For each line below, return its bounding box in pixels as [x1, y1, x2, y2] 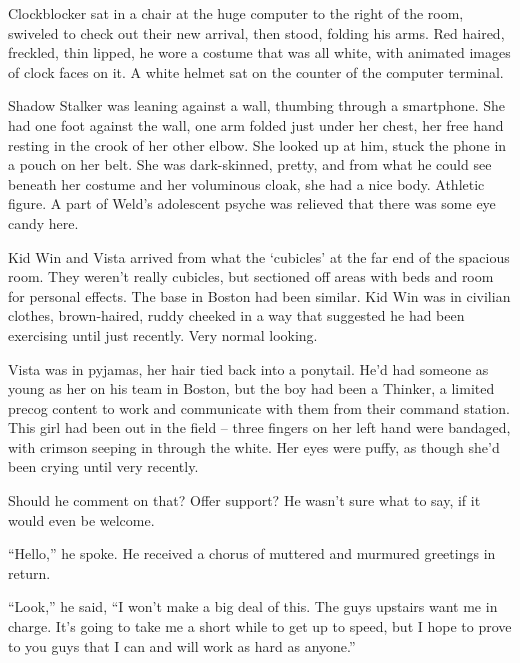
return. [8, 562, 51, 583]
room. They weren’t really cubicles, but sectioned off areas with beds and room [8, 266, 494, 287]
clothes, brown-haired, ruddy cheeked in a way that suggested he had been [8, 305, 465, 326]
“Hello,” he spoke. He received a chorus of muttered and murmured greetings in [8, 543, 496, 564]
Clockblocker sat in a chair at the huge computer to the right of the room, [8, 3, 464, 23]
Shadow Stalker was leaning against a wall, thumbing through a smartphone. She [8, 95, 505, 116]
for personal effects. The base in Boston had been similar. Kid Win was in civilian [8, 285, 511, 306]
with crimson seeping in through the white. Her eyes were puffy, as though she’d [8, 436, 500, 457]
